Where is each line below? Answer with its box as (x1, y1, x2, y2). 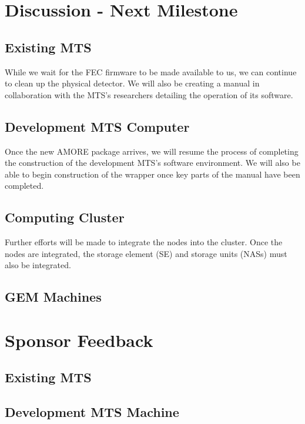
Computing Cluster (5, 208, 125, 226)
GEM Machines (5, 288, 102, 306)
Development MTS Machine (5, 403, 179, 421)
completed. (5, 179, 44, 192)
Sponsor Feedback (5, 328, 153, 352)
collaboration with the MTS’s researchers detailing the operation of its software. (5, 88, 293, 101)
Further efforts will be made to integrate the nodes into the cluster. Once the (5, 236, 283, 248)
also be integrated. (5, 259, 71, 271)
